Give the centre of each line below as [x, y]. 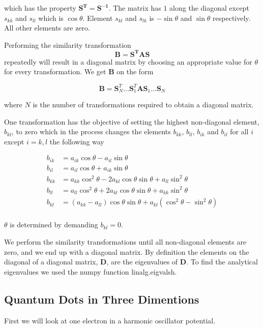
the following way [77, 141]
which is [51, 18]
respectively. [232, 18]
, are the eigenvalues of [142, 262]
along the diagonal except [209, 8]
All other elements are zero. [47, 28]
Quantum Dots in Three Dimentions [102, 299]
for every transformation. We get [55, 71]
